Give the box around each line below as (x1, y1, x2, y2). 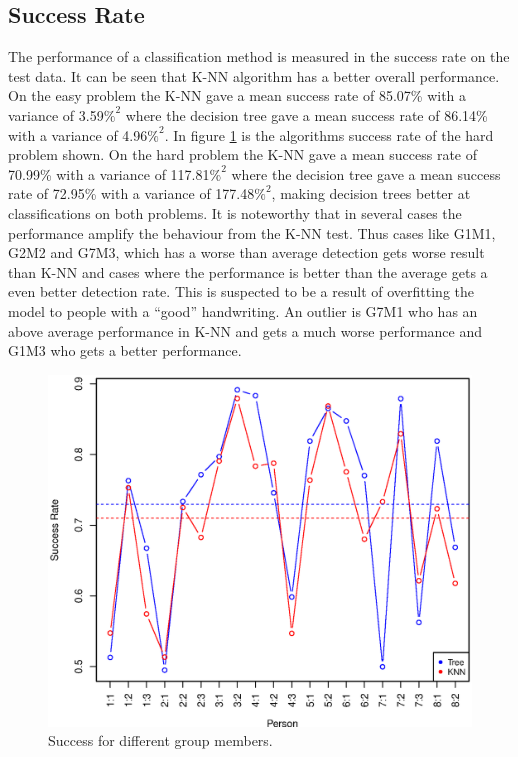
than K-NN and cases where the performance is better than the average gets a (8, 261, 488, 282)
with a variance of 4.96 (8, 124, 148, 145)
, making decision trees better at (271, 183, 471, 204)
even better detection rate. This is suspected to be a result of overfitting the (8, 281, 475, 302)
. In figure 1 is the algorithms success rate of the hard (164, 124, 494, 145)
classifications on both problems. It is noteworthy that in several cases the (8, 202, 462, 223)
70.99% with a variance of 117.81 (8, 163, 210, 184)
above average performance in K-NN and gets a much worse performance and (8, 320, 483, 341)
